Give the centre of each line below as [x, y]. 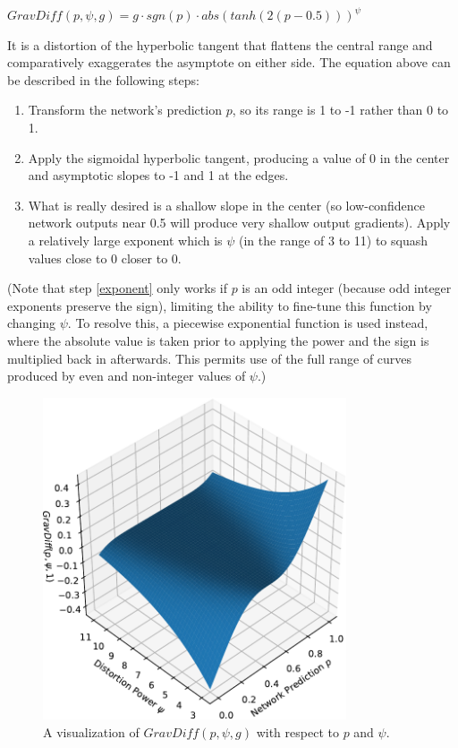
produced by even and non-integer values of [127, 376]
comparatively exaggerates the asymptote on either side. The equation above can [229, 62]
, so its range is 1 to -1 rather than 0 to [340, 110]
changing [32, 323]
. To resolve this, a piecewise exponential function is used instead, [248, 323]
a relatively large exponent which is [125, 240]
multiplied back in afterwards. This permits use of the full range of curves [210, 358]
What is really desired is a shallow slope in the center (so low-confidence [226, 205]
